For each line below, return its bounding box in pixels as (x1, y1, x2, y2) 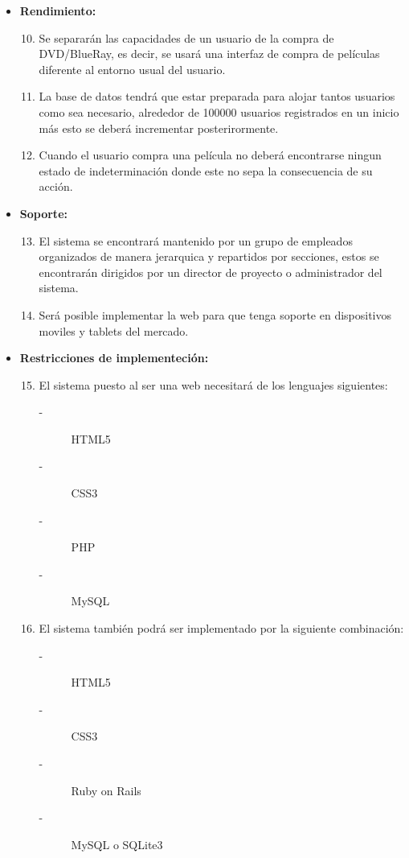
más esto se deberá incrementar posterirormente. (39, 119, 279, 136)
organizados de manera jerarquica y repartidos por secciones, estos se (39, 248, 379, 265)
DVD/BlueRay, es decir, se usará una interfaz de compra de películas (39, 45, 380, 62)
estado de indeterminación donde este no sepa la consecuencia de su (39, 162, 373, 179)
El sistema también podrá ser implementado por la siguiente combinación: (39, 620, 404, 637)
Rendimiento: (19, 2, 96, 19)
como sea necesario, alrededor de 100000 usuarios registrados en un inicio (39, 103, 399, 120)
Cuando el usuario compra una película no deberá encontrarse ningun (39, 146, 382, 163)
